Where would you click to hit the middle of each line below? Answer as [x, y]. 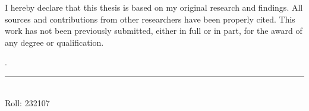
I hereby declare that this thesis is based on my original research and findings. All [154, 7]
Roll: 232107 [27, 102]
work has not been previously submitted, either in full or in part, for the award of [154, 31]
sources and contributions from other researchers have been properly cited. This [150, 19]
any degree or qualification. [54, 42]
